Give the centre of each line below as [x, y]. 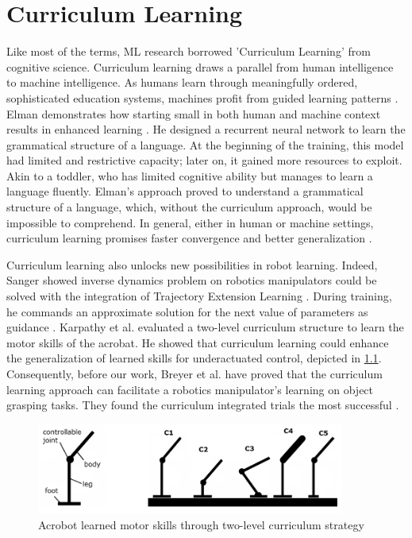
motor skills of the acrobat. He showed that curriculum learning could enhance [198, 342]
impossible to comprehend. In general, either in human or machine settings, [190, 222]
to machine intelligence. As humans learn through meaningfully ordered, [182, 82]
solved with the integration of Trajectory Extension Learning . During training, [199, 296]
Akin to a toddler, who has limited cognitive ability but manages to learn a [190, 175]
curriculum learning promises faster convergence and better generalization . [189, 238]
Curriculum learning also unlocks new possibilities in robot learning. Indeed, [192, 264]
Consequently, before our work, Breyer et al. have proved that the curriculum [194, 374]
